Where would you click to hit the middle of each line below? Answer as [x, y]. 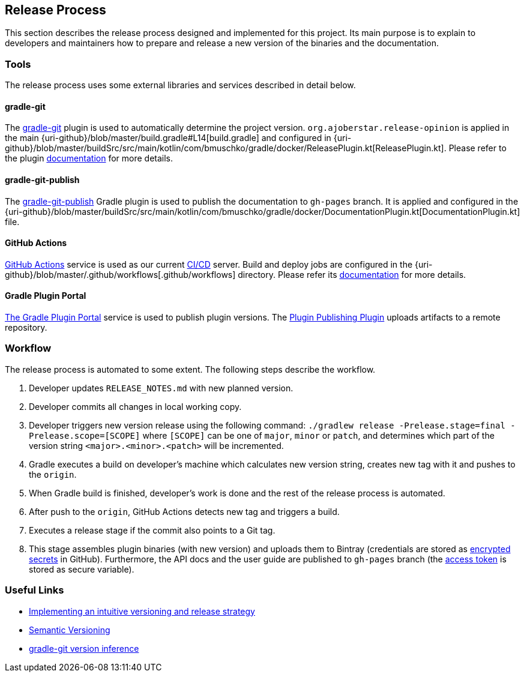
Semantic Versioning [70, 630]
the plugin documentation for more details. [89, 158]
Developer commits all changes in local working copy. [135, 406]
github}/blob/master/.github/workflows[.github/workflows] [120, 274]
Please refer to [477, 148]
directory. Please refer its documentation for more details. [352, 274]
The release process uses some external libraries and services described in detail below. [180, 85]
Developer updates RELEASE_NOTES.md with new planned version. [161, 388]
